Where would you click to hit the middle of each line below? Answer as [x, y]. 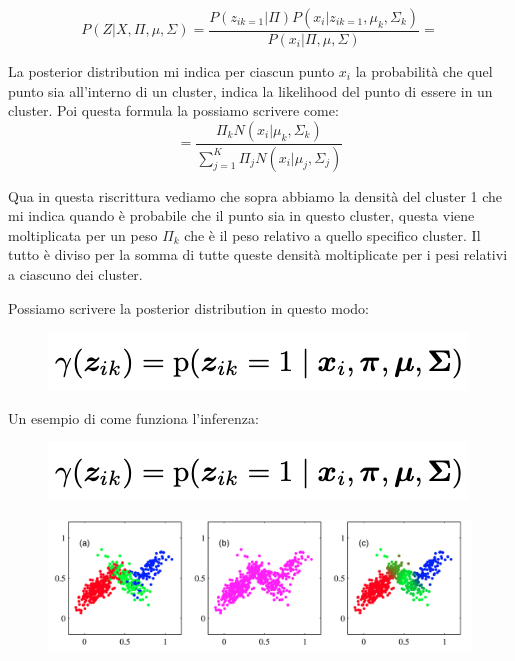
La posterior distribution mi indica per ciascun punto [171, 71]
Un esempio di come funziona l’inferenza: [133, 417]
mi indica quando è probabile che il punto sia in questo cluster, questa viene [241, 215]
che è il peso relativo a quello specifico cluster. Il [332, 234]
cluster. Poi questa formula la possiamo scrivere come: [173, 110]
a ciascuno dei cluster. [75, 274]
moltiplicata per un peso [83, 234]
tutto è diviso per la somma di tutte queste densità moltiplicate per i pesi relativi [258, 254]
